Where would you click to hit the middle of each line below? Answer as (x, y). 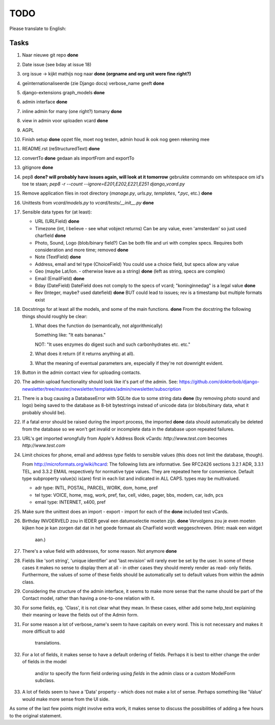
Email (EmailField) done (60, 278)
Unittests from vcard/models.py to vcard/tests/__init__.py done (88, 203)
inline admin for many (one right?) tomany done (72, 111)
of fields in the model (44, 662)
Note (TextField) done (58, 257)
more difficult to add (44, 631)
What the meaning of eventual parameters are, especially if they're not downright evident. (129, 363)
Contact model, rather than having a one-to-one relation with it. (89, 598)
